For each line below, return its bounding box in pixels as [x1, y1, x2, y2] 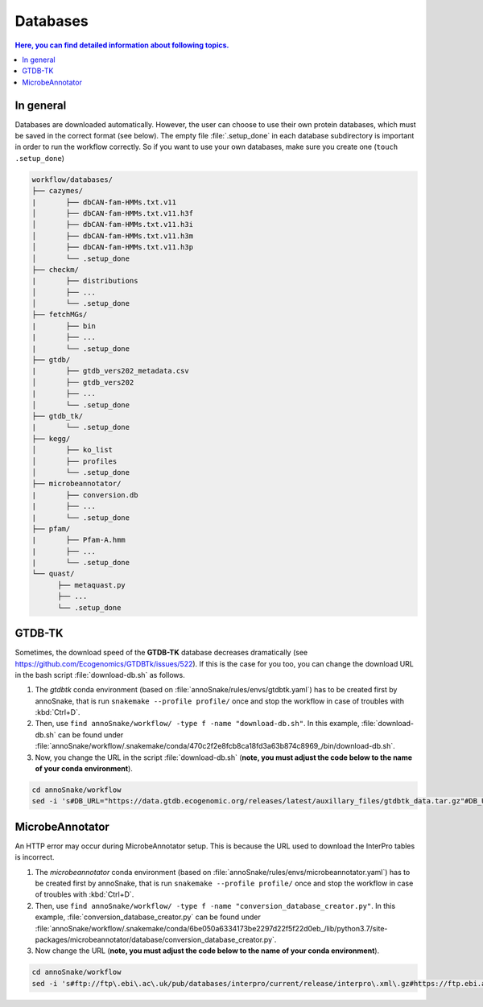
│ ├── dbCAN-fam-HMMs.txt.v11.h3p [31, 242, 193, 252]
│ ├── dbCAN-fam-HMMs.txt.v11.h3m [31, 231, 193, 241]
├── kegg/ [31, 434, 71, 443]
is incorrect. [14, 852, 56, 862]
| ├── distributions [31, 276, 138, 286]
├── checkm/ [31, 265, 80, 274]
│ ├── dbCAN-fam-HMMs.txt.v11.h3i [31, 220, 193, 229]
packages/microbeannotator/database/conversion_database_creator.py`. [35, 935, 277, 945]
